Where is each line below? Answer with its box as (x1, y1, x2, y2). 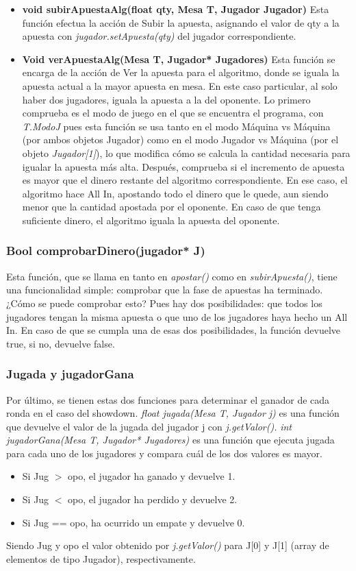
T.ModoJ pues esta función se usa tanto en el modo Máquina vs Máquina (22, 119, 331, 133)
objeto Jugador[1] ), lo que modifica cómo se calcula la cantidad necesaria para (22, 145, 351, 160)
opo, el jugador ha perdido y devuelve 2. (68, 492, 238, 507)
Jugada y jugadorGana (6, 365, 134, 382)
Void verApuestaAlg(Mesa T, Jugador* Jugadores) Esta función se (22, 51, 335, 66)
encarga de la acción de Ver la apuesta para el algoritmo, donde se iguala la (22, 65, 340, 80)
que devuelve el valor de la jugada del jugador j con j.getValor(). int (6, 419, 292, 433)
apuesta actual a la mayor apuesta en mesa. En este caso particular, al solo (22, 78, 338, 93)
